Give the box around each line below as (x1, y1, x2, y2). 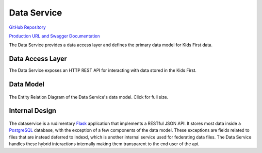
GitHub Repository (9, 24, 46, 30)
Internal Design (9, 107, 57, 115)
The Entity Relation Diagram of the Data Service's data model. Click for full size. (9, 94, 168, 100)
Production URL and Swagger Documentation (9, 33, 100, 39)
